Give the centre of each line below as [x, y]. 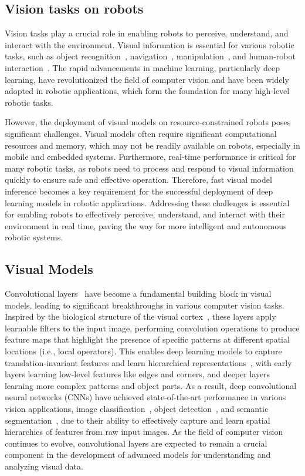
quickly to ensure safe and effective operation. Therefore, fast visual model [138, 180]
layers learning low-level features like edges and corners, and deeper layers [138, 374]
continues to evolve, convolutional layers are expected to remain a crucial [136, 443]
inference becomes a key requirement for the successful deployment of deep [139, 191]
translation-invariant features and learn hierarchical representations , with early [148, 362]
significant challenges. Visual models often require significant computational [141, 133]
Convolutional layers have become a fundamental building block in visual [138, 294]
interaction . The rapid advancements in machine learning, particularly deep [142, 67]
